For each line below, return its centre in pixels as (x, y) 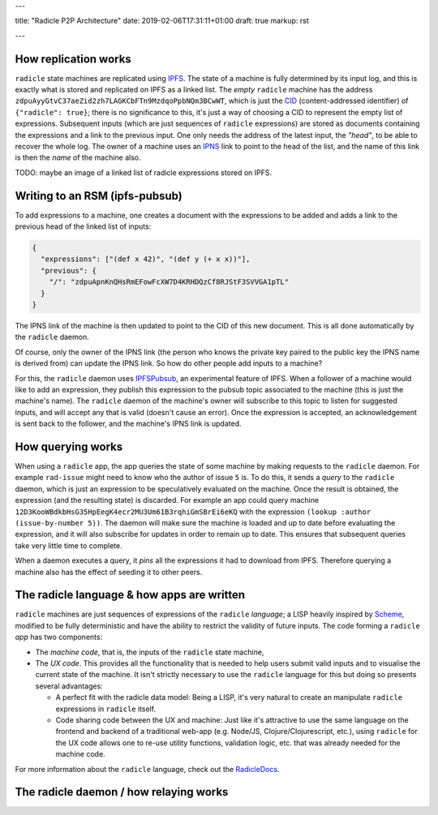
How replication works (73, 59)
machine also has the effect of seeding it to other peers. (109, 572)
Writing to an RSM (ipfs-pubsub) (99, 196)
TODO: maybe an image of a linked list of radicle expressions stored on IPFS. (144, 172)
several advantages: (69, 686)
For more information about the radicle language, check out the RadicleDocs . (147, 769)
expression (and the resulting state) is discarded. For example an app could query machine (167, 500)
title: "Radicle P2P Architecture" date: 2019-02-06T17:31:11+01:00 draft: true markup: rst (162, 21)
